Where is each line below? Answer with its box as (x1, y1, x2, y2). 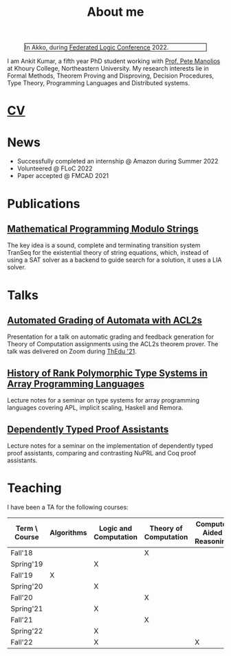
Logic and (99, 523, 133, 533)
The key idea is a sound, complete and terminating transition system (7, 241, 201, 249)
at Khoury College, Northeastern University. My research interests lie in (7, 65, 210, 73)
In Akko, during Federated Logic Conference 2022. (25, 43, 169, 52)
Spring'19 (10, 559, 43, 569)
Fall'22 (10, 637, 33, 646)
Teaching (7, 480, 62, 496)
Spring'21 (10, 604, 43, 613)
